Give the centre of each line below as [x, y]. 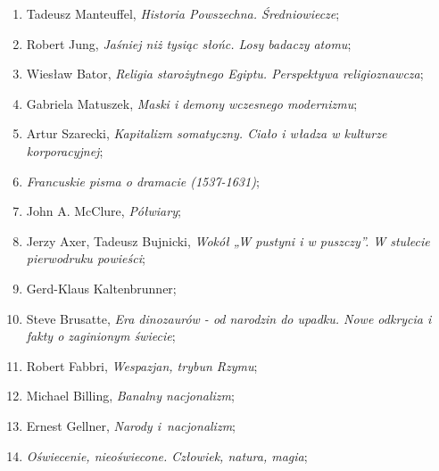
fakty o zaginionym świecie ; [101, 336]
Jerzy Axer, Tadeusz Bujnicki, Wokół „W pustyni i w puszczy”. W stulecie [228, 240]
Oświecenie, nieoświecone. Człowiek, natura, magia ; [167, 455]
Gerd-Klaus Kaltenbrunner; [101, 288]
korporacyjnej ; [65, 150]
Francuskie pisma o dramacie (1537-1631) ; [143, 181]
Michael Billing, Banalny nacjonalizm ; [130, 396]
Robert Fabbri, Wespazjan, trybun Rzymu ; [142, 365]
